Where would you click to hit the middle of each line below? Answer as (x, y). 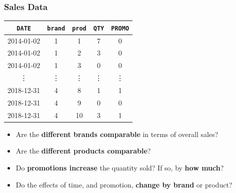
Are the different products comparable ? (83, 151)
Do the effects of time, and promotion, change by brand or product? (124, 184)
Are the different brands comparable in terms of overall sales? (117, 134)
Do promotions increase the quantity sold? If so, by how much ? (120, 167)
